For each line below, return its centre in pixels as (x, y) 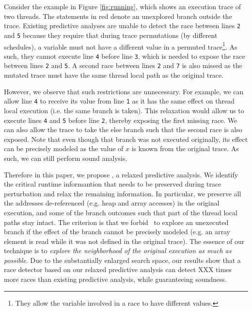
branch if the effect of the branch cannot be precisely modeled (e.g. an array (117, 232)
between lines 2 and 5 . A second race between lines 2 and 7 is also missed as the (123, 65)
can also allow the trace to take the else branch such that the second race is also (123, 130)
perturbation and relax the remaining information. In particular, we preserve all (123, 193)
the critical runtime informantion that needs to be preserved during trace (113, 184)
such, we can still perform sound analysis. (66, 158)
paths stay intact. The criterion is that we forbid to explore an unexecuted (116, 222)
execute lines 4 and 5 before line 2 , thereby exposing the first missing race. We (121, 120)
